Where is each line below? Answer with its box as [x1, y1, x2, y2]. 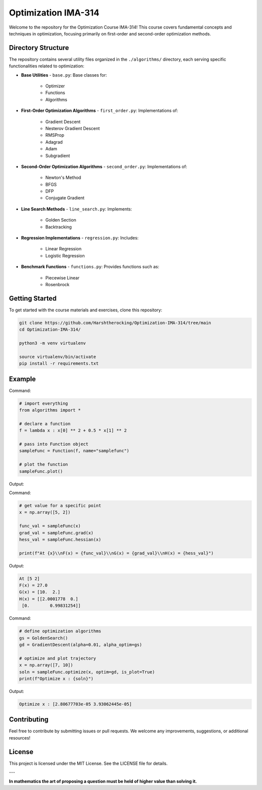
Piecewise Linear [45, 274, 80, 281]
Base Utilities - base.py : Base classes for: [21, 72, 107, 78]
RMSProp [45, 132, 65, 138]
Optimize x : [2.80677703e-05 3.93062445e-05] [19, 701, 132, 707]
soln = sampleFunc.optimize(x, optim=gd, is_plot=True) [19, 669, 155, 675]
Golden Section [45, 217, 76, 223]
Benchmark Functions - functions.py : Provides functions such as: [21, 264, 160, 270]
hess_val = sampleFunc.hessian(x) [19, 536, 101, 542]
